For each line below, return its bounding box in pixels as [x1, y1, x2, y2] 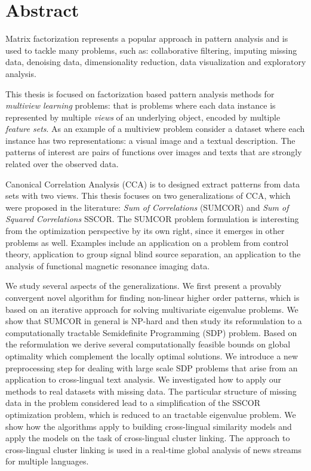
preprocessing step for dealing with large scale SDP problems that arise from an [5, 361, 298, 374]
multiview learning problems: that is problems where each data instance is [5, 99, 276, 112]
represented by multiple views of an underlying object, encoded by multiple [5, 110, 281, 123]
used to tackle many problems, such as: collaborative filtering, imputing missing [5, 44, 297, 56]
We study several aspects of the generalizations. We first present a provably [5, 279, 282, 292]
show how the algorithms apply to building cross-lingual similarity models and [5, 420, 292, 432]
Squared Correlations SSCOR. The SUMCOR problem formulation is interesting [5, 213, 299, 225]
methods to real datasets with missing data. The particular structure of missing [5, 384, 297, 397]
